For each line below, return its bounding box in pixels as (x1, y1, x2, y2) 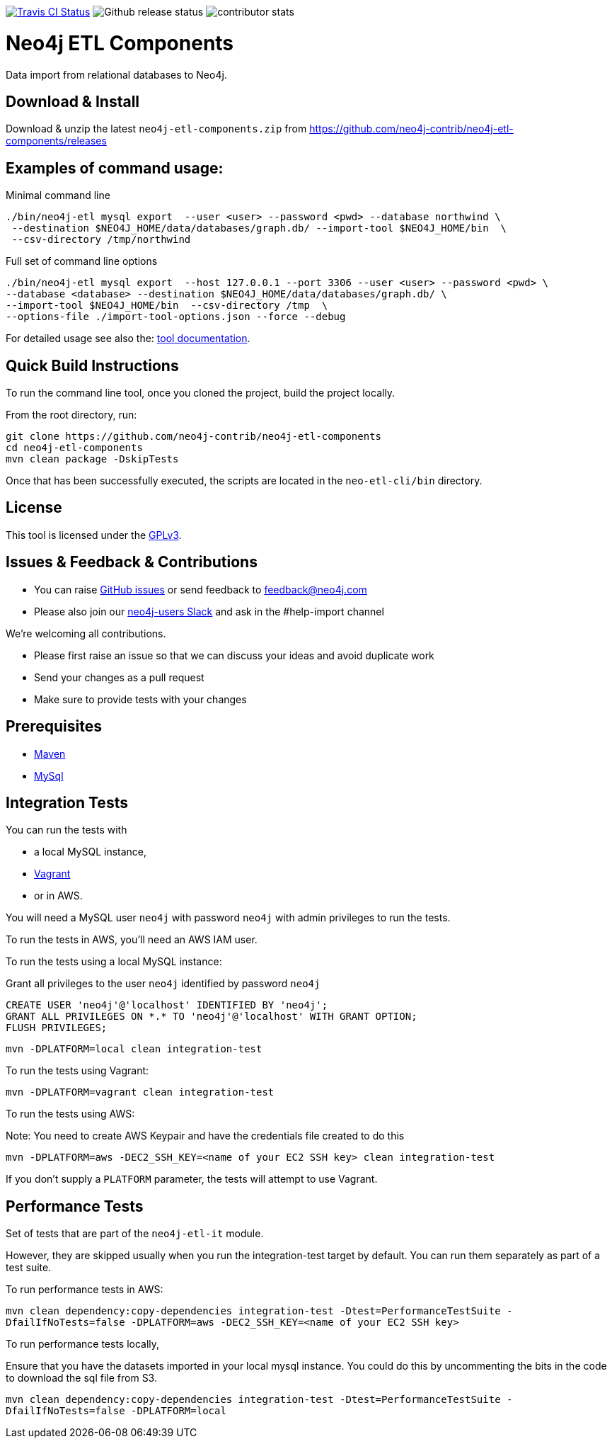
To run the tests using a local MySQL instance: (6, 955, 222, 968)
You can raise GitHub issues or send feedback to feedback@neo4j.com (34, 583, 367, 596)
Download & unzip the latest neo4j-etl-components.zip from (6, 123, 307, 135)
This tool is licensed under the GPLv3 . (6, 528, 182, 541)
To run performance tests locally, (6, 1338, 160, 1351)
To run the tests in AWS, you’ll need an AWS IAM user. (6, 933, 258, 946)
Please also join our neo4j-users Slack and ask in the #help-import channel (34, 605, 384, 618)
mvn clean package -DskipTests (6, 453, 179, 465)
